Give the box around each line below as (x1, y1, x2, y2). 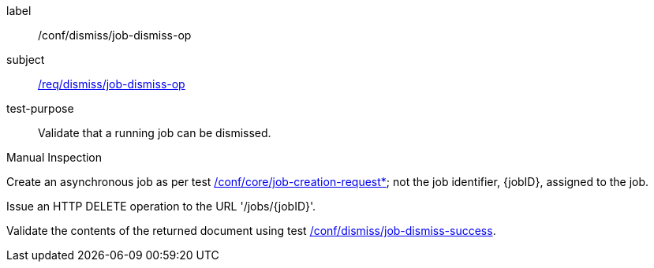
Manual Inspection (6, 151, 103, 164)
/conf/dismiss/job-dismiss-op (38, 28, 192, 42)
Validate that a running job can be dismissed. (38, 126, 271, 140)
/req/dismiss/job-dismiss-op (38, 77, 185, 91)
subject (6, 53, 45, 66)
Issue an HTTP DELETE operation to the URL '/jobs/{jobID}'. (6, 199, 316, 213)
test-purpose (6, 102, 74, 115)
